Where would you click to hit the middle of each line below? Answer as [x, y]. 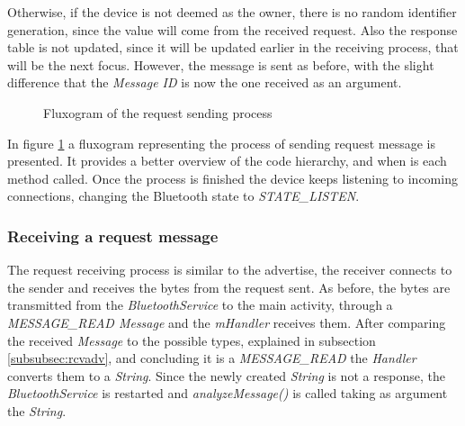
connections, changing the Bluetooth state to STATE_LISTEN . [183, 196]
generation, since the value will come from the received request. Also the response [232, 29]
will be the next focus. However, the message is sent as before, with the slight [221, 64]
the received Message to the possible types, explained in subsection [192, 340]
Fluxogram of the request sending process [158, 112]
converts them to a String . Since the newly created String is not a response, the [227, 375]
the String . [37, 410]
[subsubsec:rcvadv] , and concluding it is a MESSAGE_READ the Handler [212, 358]
